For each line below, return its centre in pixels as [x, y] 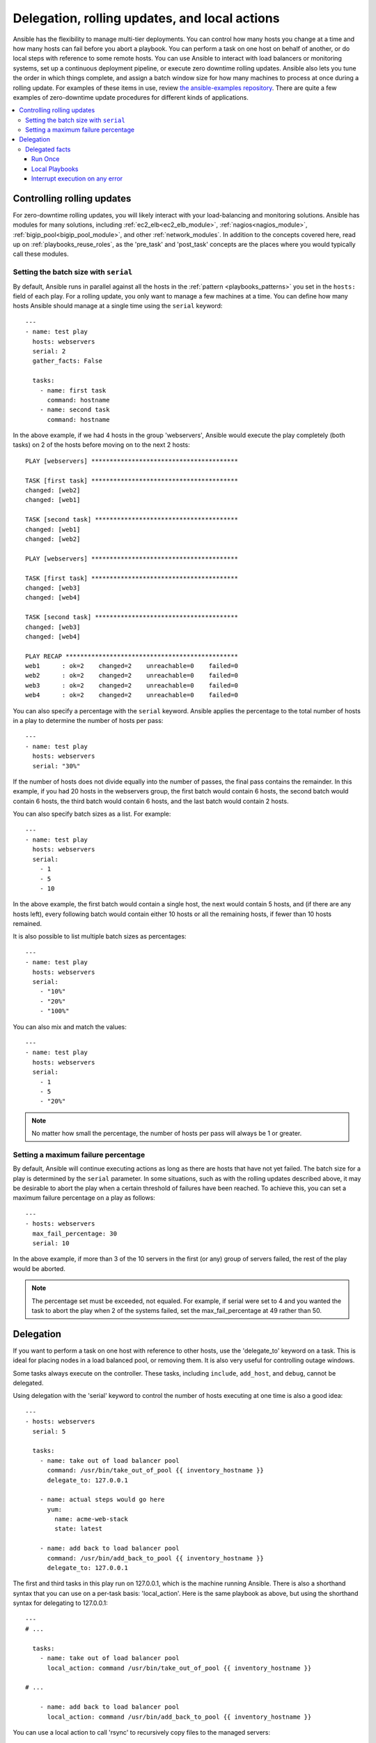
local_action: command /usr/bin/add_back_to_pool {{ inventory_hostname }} [179, 1717]
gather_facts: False [68, 361]
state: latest [79, 1529]
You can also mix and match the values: [70, 1027]
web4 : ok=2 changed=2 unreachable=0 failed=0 [132, 695]
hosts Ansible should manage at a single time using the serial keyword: [118, 306]
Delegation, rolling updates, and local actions [146, 18]
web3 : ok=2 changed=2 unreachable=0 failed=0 [132, 685]
